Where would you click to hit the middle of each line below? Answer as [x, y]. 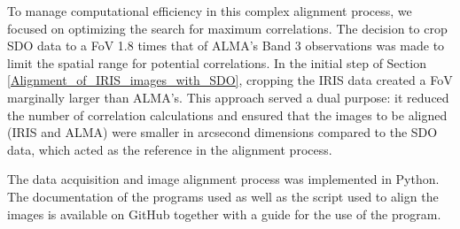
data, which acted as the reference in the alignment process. [170, 149]
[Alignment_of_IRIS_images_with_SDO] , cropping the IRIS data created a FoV [230, 80]
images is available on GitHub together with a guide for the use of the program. [224, 214]
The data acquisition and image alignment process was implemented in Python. [223, 179]
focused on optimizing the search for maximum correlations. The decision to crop [227, 28]
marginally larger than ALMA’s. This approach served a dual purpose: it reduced [228, 97]
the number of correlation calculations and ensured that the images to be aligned [227, 114]
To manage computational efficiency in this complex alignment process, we [210, 11]
